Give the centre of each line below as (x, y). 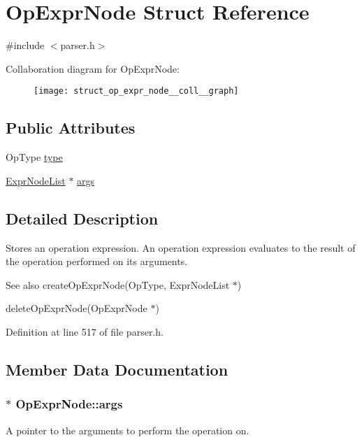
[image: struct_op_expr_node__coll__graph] (136, 91)
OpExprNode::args (69, 404)
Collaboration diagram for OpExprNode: (93, 68)
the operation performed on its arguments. (97, 261)
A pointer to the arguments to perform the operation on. (128, 430)
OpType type (34, 157)
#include (25, 45)
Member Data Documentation (117, 369)
